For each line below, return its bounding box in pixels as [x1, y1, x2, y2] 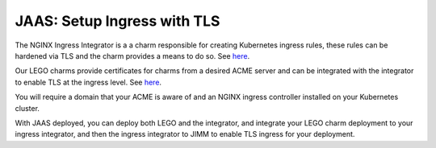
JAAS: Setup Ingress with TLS [15, 12, 220, 30]
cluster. [15, 103, 40, 113]
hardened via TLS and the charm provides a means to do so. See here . [15, 51, 250, 60]
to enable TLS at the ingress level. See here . [15, 77, 161, 87]
